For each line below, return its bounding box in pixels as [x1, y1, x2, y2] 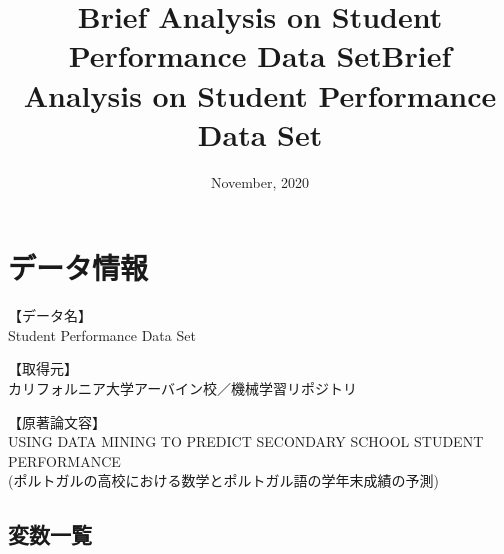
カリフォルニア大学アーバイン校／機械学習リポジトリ [8, 378, 358, 398]
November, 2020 [210, 171, 310, 192]
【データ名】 [8, 305, 92, 326]
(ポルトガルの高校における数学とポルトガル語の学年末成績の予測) [8, 470, 439, 491]
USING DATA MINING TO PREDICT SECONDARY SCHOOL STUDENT [8, 431, 484, 452]
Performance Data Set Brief [68, 35, 452, 76]
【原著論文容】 [8, 411, 106, 432]
